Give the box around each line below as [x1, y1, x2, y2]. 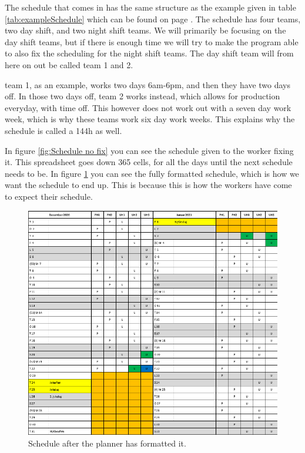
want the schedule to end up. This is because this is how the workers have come [5, 179, 292, 191]
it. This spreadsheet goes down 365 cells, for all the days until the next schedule [5, 156, 293, 168]
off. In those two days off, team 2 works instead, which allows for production [5, 90, 280, 102]
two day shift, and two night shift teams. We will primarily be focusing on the [5, 24, 286, 36]
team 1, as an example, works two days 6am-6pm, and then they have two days [5, 78, 290, 90]
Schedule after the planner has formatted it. [28, 437, 186, 449]
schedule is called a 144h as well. [5, 124, 122, 136]
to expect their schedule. [5, 190, 93, 202]
